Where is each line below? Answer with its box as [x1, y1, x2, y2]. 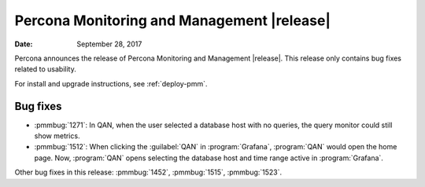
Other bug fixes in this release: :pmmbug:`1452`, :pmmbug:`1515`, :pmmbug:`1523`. [14, 167, 283, 177]
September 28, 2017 [76, 39, 142, 49]
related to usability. [14, 64, 76, 74]
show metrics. [34, 131, 80, 141]
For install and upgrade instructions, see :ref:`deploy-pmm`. [14, 79, 208, 88]
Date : [14, 39, 33, 49]
